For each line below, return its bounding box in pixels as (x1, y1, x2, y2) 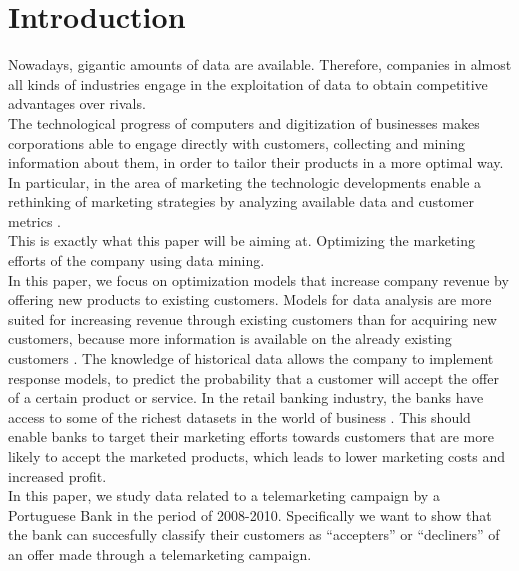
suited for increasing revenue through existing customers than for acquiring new (8, 308, 497, 329)
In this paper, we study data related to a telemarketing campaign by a (8, 485, 440, 506)
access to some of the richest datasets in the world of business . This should (8, 406, 471, 427)
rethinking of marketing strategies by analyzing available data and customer (8, 191, 474, 212)
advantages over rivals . (8, 93, 146, 114)
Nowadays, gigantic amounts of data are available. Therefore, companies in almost (8, 54, 512, 75)
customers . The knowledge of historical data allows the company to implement (8, 348, 494, 369)
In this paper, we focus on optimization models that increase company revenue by (8, 269, 509, 290)
